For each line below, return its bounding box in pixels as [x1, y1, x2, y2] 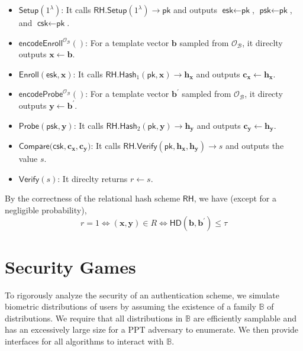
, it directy [244, 87, 283, 100]
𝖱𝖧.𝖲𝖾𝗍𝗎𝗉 [94, 6, 127, 15]
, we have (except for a [194, 192, 276, 204]
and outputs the [225, 139, 284, 152]
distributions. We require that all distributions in [5, 311, 183, 324]
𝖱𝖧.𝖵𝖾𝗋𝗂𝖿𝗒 [123, 142, 157, 151]
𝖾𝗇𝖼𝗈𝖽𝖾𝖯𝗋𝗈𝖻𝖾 [18, 90, 63, 99]
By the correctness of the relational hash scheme [5, 192, 180, 204]
